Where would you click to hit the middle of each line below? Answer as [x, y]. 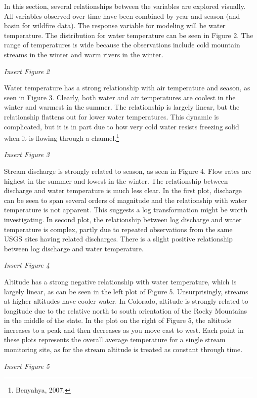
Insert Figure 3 [27, 154]
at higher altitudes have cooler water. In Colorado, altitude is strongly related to [126, 301]
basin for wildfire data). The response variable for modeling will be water [115, 25]
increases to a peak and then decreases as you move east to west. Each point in [124, 330]
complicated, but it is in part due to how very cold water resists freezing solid [122, 126]
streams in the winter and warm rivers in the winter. [84, 54]
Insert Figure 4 [27, 265]
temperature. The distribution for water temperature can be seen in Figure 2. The [128, 35]
